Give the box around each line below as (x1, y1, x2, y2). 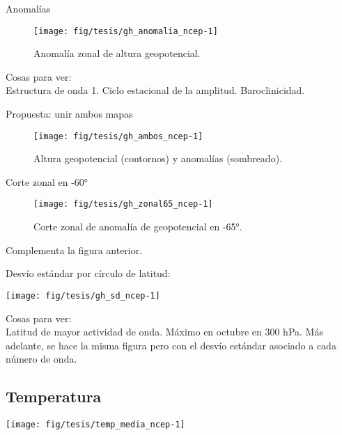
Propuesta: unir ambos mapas (6, 106, 133, 121)
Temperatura (6, 386, 102, 407)
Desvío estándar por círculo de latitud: (6, 266, 171, 280)
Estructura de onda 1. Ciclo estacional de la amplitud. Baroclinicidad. (6, 83, 305, 97)
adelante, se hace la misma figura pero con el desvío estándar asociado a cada (6, 338, 336, 352)
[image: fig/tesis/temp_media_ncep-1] (6, 420, 185, 430)
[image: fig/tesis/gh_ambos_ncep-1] (33, 131, 203, 141)
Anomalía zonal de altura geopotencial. (33, 46, 201, 61)
